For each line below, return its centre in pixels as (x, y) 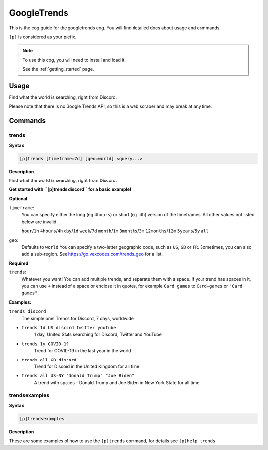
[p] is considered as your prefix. (43, 37)
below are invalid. (40, 222)
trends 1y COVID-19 (45, 344)
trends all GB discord (49, 360)
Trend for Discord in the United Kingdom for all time (87, 366)
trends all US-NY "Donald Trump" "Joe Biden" (78, 376)
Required (19, 263)
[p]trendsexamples (42, 418)
